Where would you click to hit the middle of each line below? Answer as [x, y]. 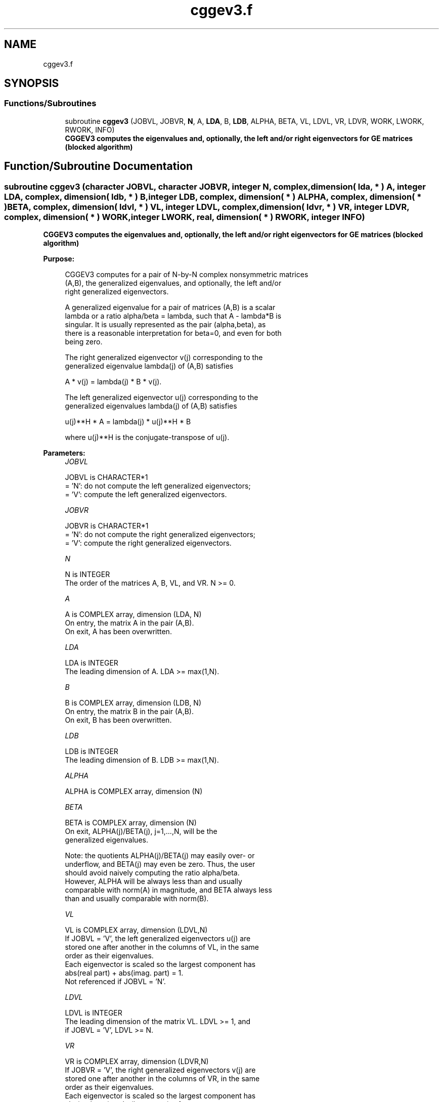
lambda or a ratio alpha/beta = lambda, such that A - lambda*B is [173, 316]
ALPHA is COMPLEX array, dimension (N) [134, 791]
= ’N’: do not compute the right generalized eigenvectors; [160, 535]
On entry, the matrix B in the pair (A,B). [129, 712]
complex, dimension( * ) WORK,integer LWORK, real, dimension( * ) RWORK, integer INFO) [185, 217]
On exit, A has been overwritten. [118, 632]
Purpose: [59, 259]
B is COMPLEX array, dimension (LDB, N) [133, 703]
